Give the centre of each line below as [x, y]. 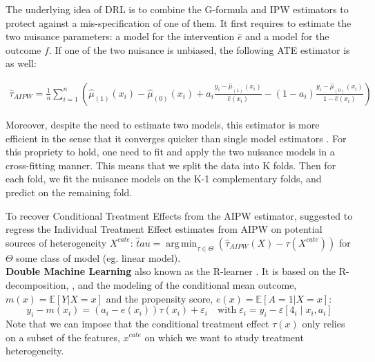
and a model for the [287, 36]
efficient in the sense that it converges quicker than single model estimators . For [176, 138]
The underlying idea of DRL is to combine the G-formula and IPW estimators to [177, 9]
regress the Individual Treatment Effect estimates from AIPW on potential [164, 229]
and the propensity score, [160, 298]
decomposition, [37, 284]
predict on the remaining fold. [69, 192]
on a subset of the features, [63, 337]
